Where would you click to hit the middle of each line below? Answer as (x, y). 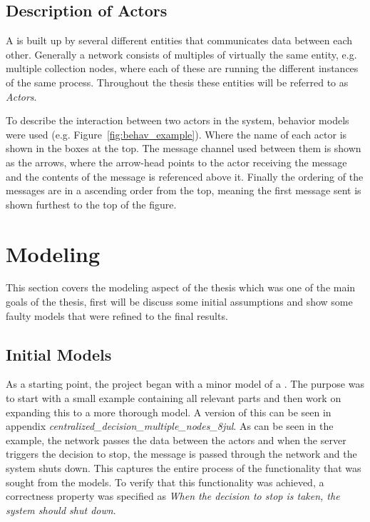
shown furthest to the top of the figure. (91, 204)
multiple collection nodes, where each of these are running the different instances (182, 68)
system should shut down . (61, 510)
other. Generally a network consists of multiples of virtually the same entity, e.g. (181, 54)
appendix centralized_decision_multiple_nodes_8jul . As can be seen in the (170, 426)
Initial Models (59, 354)
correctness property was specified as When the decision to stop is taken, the (173, 496)
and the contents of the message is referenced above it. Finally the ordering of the (185, 176)
